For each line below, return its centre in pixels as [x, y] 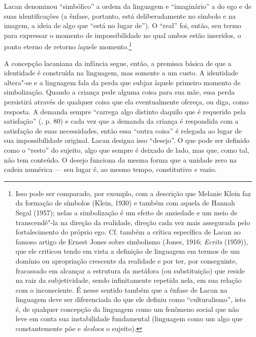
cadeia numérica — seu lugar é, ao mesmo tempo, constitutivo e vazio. [110, 169]
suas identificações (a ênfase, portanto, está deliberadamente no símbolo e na [120, 16]
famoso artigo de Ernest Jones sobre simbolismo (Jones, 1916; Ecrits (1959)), [132, 241]
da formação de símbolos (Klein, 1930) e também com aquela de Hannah [125, 203]
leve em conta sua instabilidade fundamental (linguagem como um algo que [129, 319]
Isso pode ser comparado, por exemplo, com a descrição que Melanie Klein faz [133, 193]
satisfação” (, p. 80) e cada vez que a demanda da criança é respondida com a [121, 121]
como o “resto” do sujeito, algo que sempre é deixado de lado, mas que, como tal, [127, 150]
